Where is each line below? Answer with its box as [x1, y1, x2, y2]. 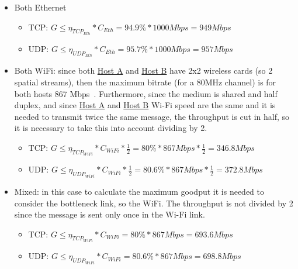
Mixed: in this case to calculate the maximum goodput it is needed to [14, 185, 265, 197]
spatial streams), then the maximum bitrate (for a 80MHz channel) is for [14, 76, 276, 88]
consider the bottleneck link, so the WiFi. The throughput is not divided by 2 [14, 196, 293, 209]
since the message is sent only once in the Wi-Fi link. [14, 208, 205, 220]
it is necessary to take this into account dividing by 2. [14, 122, 207, 134]
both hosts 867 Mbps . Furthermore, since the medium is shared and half [14, 87, 278, 99]
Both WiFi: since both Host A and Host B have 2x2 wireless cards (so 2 [14, 64, 273, 77]
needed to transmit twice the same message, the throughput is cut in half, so [14, 110, 290, 122]
